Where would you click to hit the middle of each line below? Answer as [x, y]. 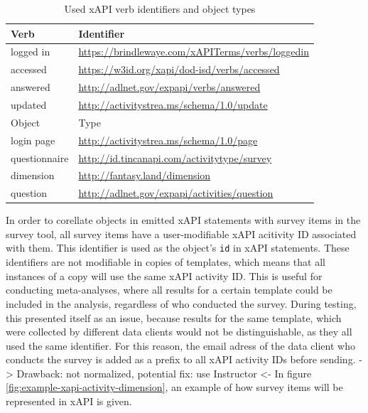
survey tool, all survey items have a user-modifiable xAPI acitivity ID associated [181, 234]
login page [33, 140]
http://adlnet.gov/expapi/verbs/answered [169, 87]
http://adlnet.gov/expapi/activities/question [176, 193]
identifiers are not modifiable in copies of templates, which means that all [166, 262]
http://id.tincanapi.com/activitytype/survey [175, 157]
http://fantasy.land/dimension [145, 175]
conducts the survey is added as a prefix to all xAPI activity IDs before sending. [181, 359]
